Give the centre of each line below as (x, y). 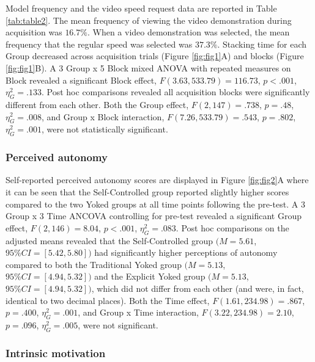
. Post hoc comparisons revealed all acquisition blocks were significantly (176, 92)
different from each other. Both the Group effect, (97, 104)
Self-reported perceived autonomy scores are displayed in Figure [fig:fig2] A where (157, 180)
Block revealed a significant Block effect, (81, 80)
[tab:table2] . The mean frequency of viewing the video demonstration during (149, 20)
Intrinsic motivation (56, 353)
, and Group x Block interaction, (103, 116)
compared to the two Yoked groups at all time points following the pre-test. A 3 (155, 204)
